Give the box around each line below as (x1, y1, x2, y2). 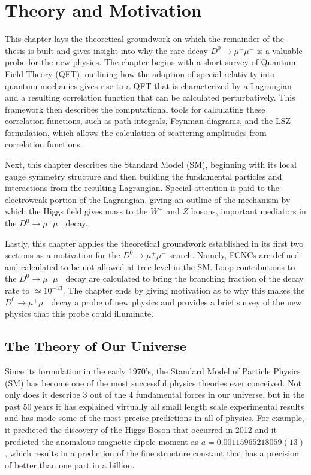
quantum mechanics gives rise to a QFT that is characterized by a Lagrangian (5, 79, 292, 92)
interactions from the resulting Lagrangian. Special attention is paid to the (5, 181, 279, 194)
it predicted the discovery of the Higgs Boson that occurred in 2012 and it (5, 423, 277, 435)
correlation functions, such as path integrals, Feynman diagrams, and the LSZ (5, 114, 291, 127)
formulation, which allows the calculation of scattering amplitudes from (5, 126, 267, 138)
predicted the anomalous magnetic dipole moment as (5, 435, 198, 447)
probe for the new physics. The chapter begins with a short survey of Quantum (5, 56, 296, 68)
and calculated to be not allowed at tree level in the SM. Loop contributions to (5, 260, 295, 273)
